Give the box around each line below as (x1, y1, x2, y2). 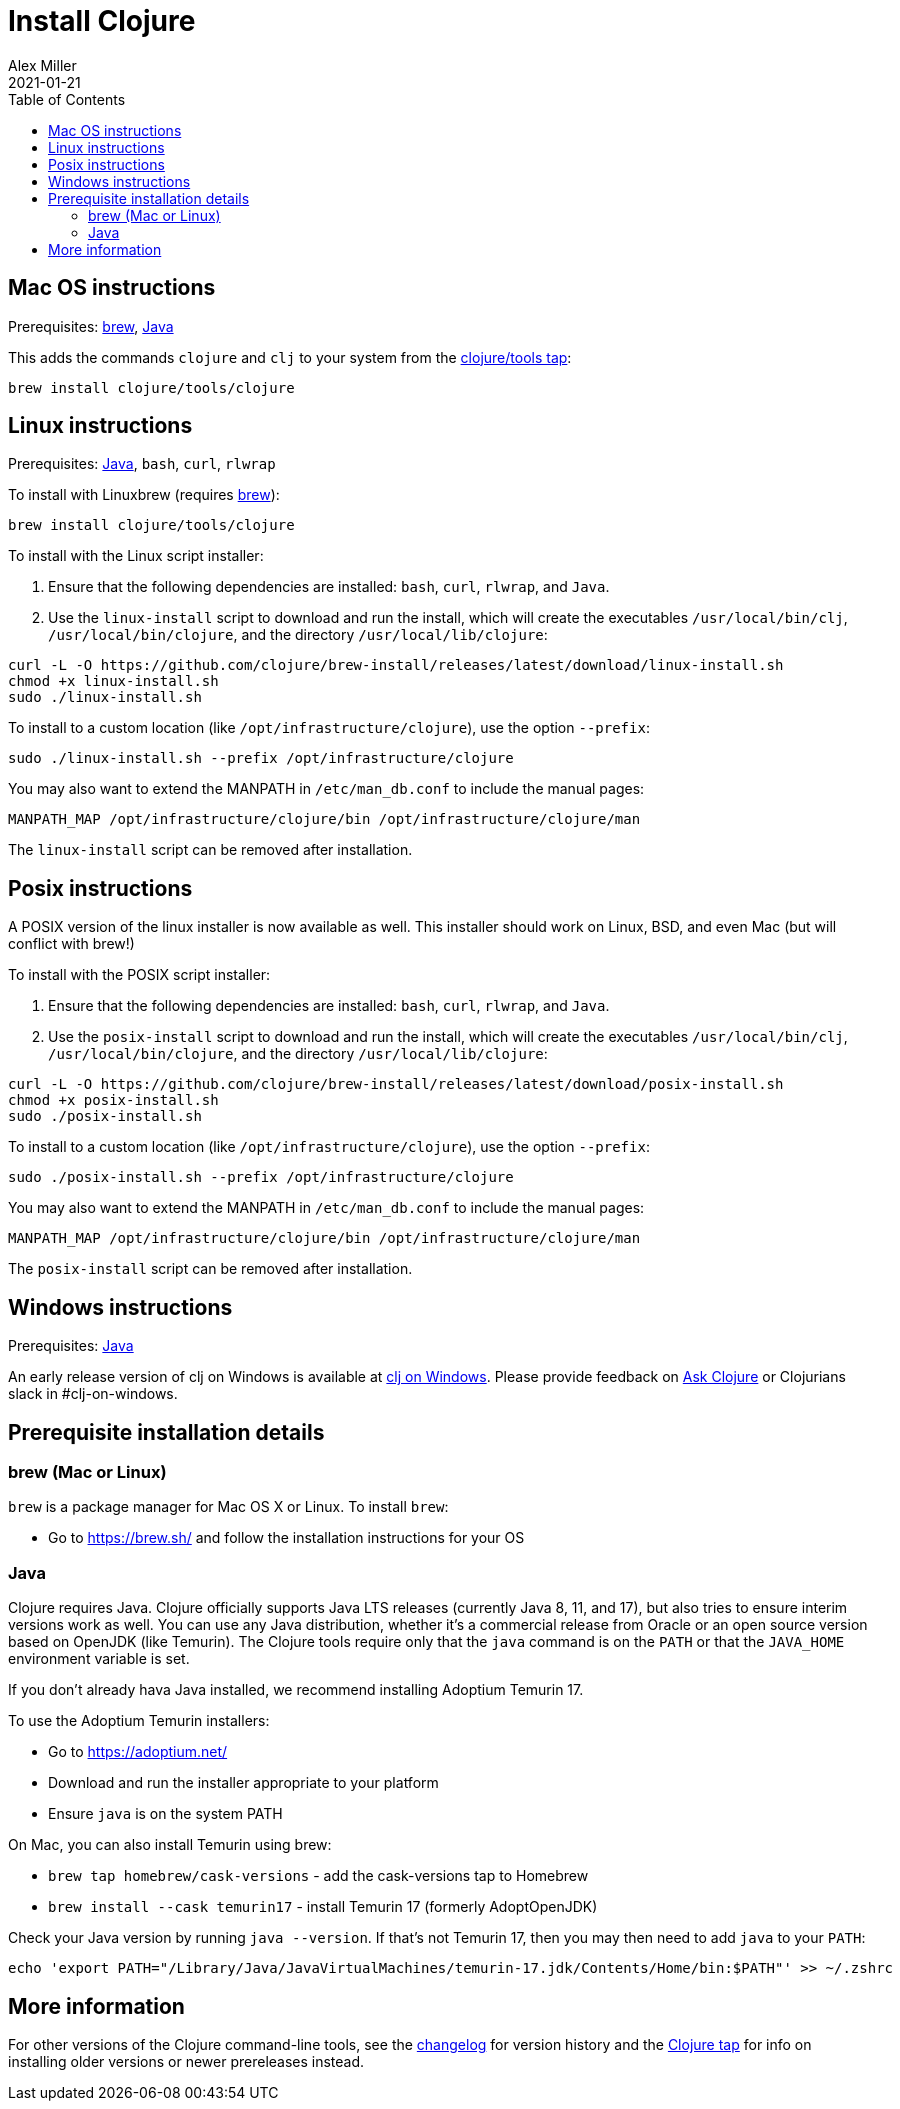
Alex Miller (8, 56, 77, 74)
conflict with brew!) (8, 935, 135, 953)
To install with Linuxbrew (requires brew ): (8, 486, 280, 504)
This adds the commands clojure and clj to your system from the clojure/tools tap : (8, 348, 572, 366)
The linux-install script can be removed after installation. (8, 841, 413, 859)
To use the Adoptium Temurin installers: (8, 1712, 270, 1730)
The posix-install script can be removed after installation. (8, 1260, 413, 1278)
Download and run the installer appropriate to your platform (48, 1774, 439, 1792)
